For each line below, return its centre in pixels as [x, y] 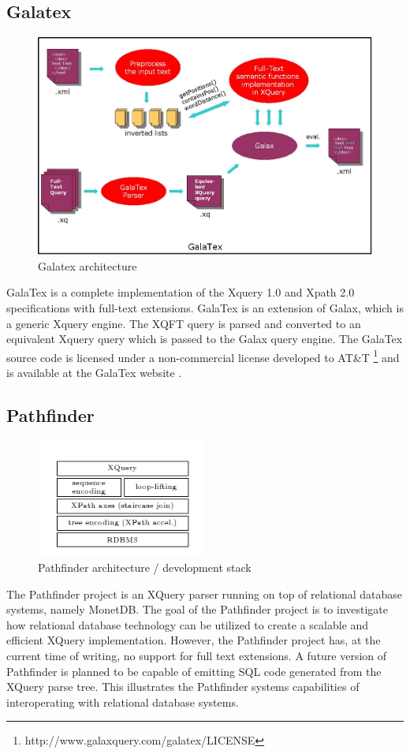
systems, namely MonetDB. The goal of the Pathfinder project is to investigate [198, 609]
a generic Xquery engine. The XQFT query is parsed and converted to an [184, 323]
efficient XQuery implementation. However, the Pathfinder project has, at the [194, 640]
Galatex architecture [88, 265]
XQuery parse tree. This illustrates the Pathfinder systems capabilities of [183, 687]
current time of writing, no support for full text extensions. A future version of [197, 655]
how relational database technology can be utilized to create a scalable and [188, 624]
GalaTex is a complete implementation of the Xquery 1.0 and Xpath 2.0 [181, 292]
